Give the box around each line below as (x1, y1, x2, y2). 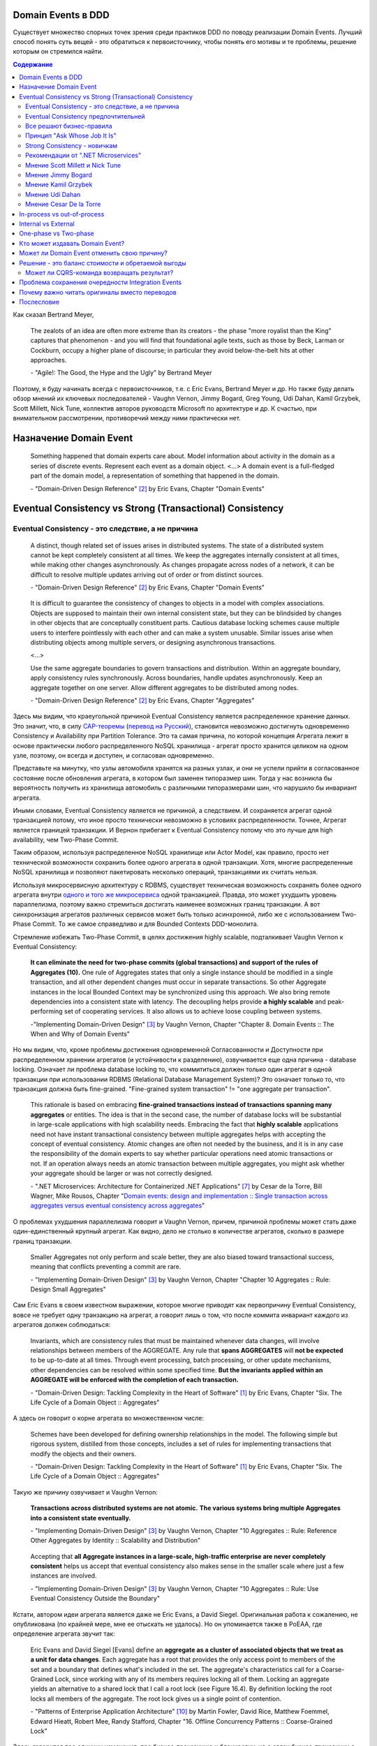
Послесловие (19, 298, 59, 307)
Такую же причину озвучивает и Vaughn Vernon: (13, 1488, 158, 1496)
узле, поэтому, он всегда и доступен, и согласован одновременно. (13, 751, 214, 759)
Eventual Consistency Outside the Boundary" (30, 1594, 161, 1603)
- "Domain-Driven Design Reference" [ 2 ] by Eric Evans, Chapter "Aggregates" (30, 696, 255, 705)
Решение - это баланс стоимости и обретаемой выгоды (19, 258, 186, 267)
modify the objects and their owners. (30, 1449, 136, 1458)
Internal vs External (19, 219, 75, 228)
